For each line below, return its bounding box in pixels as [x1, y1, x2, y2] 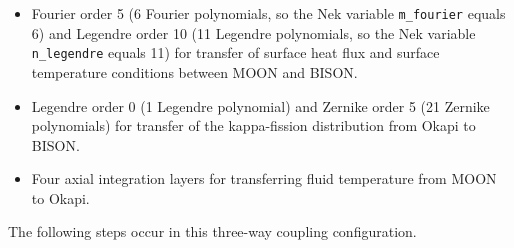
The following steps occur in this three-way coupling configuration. [8, 221, 417, 242]
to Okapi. [31, 187, 90, 208]
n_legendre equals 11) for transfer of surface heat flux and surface [31, 42, 440, 63]
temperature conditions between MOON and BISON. [31, 61, 358, 82]
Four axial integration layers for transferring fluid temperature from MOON [31, 168, 497, 189]
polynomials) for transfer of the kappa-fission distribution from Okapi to [31, 115, 476, 136]
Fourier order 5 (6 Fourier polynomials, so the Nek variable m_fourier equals [31, 3, 506, 23]
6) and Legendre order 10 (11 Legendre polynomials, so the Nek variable [31, 22, 476, 43]
